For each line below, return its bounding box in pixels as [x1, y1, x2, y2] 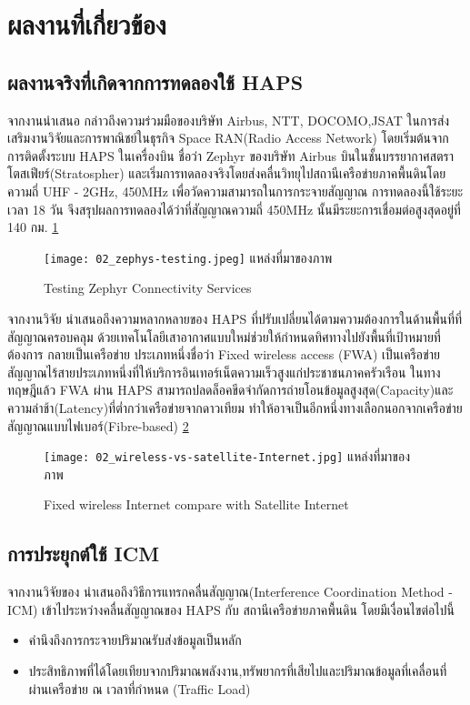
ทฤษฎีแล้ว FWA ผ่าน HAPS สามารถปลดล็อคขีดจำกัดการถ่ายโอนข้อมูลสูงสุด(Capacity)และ [7, 380, 454, 399]
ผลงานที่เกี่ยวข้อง [7, 5, 166, 43]
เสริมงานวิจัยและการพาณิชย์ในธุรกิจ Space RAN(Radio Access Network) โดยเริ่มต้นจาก [7, 128, 449, 147]
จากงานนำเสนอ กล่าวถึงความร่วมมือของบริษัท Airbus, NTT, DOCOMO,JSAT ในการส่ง [7, 110, 450, 129]
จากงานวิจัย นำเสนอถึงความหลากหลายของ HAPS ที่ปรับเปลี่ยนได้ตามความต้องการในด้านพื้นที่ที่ [7, 308, 463, 327]
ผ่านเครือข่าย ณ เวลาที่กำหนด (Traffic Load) [28, 679, 251, 698]
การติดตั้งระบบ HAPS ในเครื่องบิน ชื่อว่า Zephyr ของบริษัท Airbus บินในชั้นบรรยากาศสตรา [7, 146, 455, 165]
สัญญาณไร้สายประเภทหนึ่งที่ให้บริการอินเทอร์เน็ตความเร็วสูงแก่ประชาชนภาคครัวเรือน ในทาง [7, 362, 441, 381]
